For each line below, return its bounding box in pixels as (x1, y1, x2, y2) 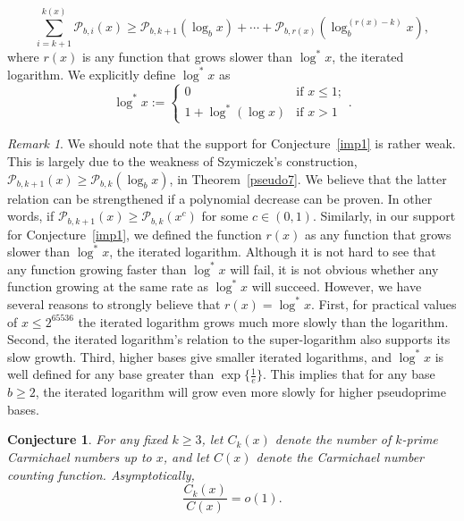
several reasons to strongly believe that (7, 294, 221, 313)
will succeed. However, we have (251, 277, 422, 296)
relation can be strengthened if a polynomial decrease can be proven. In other (7, 189, 433, 207)
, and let (163, 447, 209, 466)
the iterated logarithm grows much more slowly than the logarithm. (78, 312, 449, 331)
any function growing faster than (7, 259, 187, 278)
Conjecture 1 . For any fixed (7, 430, 168, 449)
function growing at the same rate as (7, 277, 208, 296)
